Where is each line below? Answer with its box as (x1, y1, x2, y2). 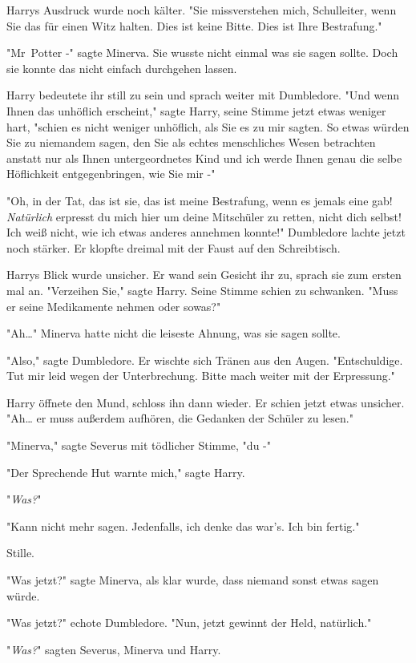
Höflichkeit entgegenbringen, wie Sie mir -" (6, 165, 216, 182)
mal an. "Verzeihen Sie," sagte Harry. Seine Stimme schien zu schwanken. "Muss (6, 281, 398, 298)
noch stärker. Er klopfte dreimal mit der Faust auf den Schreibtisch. (6, 239, 341, 256)
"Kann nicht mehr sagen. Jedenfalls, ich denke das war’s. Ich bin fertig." (6, 517, 360, 534)
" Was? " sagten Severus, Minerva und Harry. (6, 641, 221, 657)
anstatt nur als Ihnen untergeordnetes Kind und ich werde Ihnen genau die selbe (6, 149, 402, 166)
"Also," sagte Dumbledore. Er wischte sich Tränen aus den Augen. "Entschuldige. (6, 351, 403, 368)
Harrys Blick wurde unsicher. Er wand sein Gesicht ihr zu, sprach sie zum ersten (6, 266, 402, 283)
